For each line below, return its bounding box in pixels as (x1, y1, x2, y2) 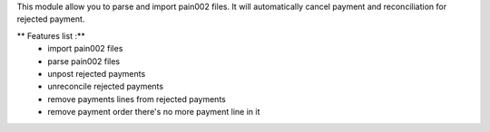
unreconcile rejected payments (47, 81, 163, 92)
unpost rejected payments (47, 68, 146, 79)
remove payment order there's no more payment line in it (47, 107, 260, 118)
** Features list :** (16, 30, 85, 41)
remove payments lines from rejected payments (47, 93, 226, 104)
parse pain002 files (47, 55, 121, 67)
